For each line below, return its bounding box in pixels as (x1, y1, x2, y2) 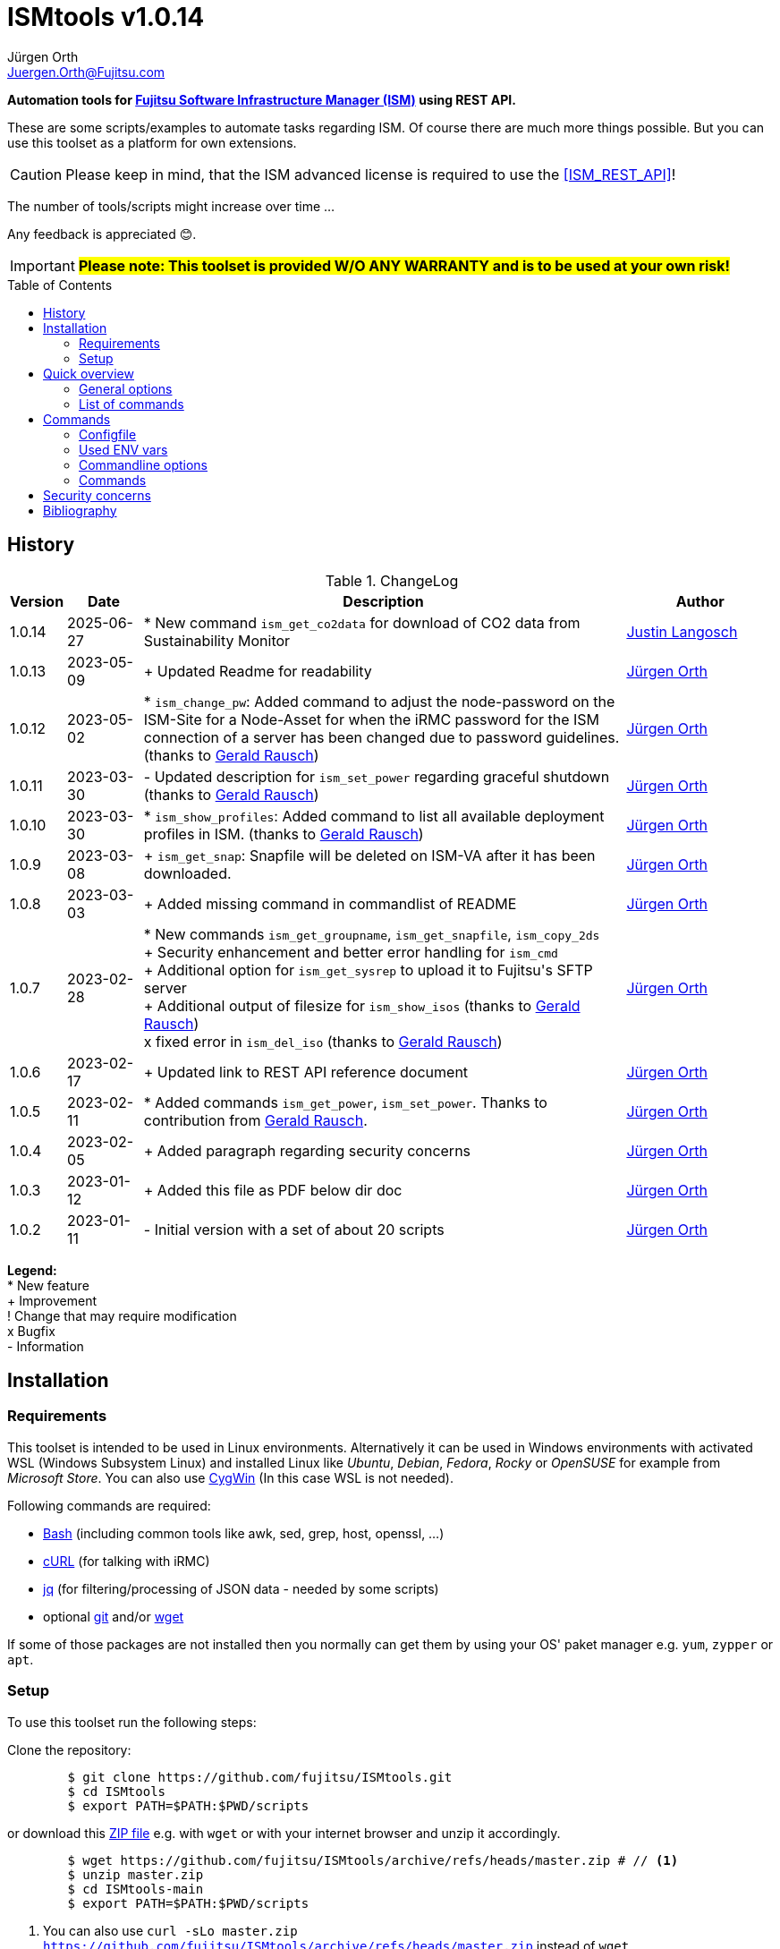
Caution (10, 165, 63, 183)
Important (10, 256, 75, 275)
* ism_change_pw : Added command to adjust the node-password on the (143, 692, 615, 711)
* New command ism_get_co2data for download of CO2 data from (143, 613, 581, 632)
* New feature (7, 1277, 89, 1293)
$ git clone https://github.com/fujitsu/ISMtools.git (67, 1769, 453, 1784)
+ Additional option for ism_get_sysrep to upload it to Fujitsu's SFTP (143, 960, 593, 979)
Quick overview (43, 365, 134, 381)
